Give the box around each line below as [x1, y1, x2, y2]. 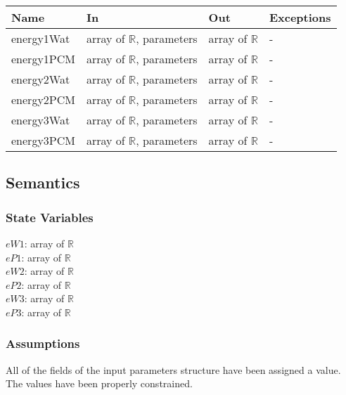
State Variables [6, 208, 94, 226]
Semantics [6, 171, 80, 193]
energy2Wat [11, 71, 70, 87]
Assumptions [6, 335, 80, 352]
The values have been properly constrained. [6, 376, 193, 391]
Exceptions [269, 9, 331, 25]
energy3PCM [11, 132, 75, 148]
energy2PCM [11, 91, 75, 108]
